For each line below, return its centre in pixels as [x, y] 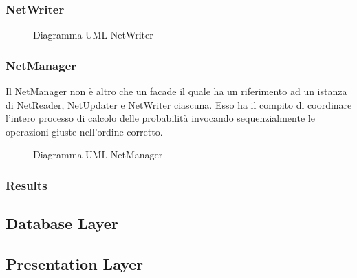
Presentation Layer [75, 264]
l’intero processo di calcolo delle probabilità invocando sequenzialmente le [160, 118]
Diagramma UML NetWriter [93, 35]
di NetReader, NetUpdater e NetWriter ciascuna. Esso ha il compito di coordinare [179, 104]
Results [26, 185]
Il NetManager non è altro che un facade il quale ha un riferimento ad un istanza [176, 91]
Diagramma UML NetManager [98, 154]
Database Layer [62, 223]
